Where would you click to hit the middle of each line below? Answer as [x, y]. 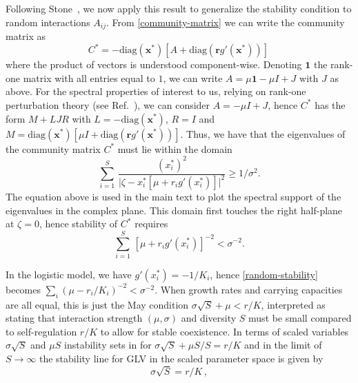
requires [151, 224]
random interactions [48, 22]
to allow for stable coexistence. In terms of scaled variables [225, 331]
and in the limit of [283, 345]
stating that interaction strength [74, 318]
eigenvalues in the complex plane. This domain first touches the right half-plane [174, 210]
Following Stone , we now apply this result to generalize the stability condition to [179, 8]
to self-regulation [41, 331]
